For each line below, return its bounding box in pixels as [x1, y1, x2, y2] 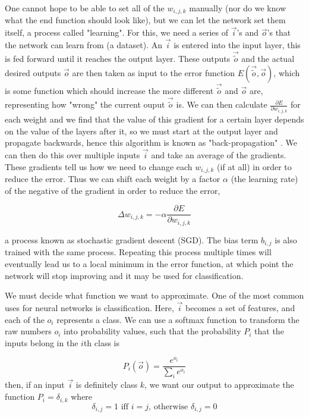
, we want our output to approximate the [144, 378, 294, 391]
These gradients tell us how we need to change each [5, 160, 193, 173]
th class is [83, 336, 119, 349]
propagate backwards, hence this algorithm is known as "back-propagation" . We [5, 136, 298, 149]
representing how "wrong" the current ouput [5, 98, 165, 111]
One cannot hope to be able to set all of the [5, 2, 165, 14]
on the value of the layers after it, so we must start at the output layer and [5, 124, 278, 137]
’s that [267, 26, 291, 39]
